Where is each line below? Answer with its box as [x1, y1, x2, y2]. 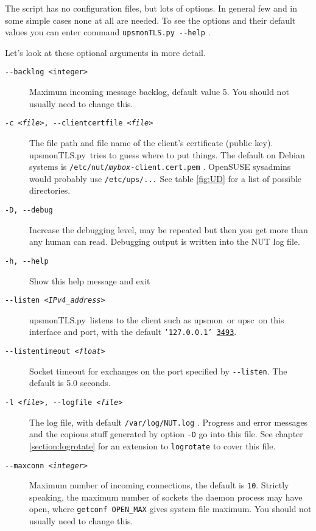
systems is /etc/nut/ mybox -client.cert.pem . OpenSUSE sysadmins [29, 160, 291, 173]
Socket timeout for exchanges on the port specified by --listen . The [29, 364, 287, 377]
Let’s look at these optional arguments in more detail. [5, 46, 206, 58]
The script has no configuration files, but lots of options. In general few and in [5, 2, 298, 14]
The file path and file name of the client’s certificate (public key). [29, 136, 273, 149]
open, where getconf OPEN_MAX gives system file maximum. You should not [29, 502, 312, 515]
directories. [29, 184, 71, 197]
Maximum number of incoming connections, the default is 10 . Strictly [29, 479, 289, 491]
